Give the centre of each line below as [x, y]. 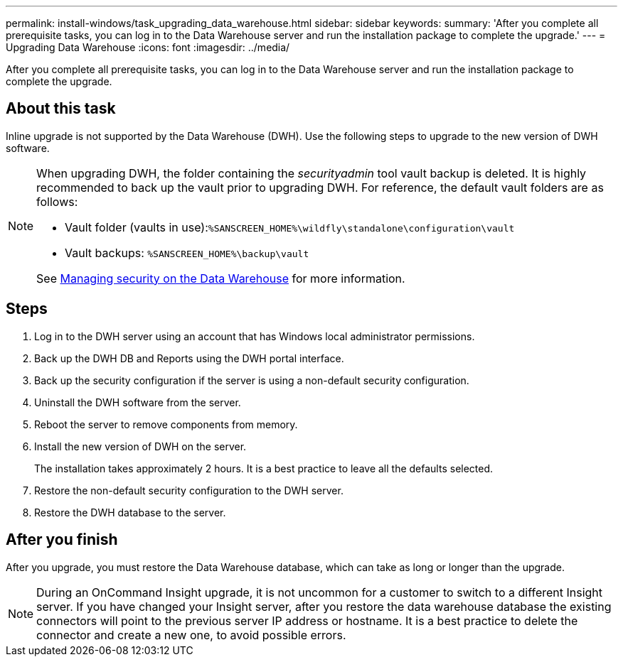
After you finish [62, 540]
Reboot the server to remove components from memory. [166, 424]
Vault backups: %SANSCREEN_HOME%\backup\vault [187, 253]
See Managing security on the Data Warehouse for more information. [221, 278]
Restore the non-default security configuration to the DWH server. [189, 490]
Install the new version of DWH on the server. [140, 446]
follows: [57, 201]
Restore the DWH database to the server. [130, 512]
